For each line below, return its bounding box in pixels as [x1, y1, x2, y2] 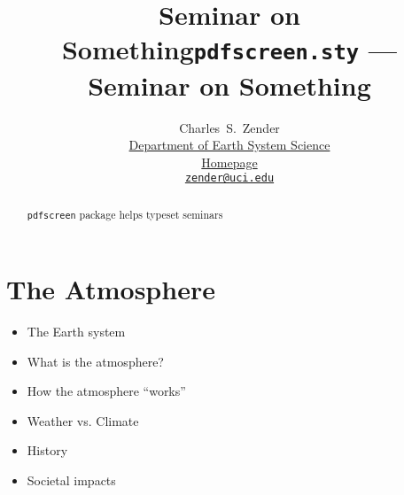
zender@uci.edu [184, 172, 275, 185]
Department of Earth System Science [128, 135, 330, 154]
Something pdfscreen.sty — [61, 31, 398, 67]
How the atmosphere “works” [27, 382, 186, 400]
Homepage [201, 152, 258, 171]
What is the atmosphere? [27, 352, 164, 370]
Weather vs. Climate [27, 411, 139, 429]
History [27, 441, 68, 460]
